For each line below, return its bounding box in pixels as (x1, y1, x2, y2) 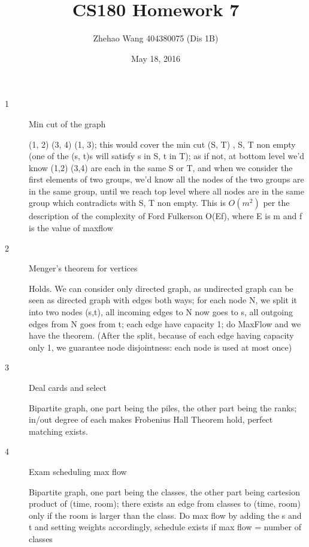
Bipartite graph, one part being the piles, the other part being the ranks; (29, 401, 297, 414)
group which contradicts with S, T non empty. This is (29, 196, 226, 209)
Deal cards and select (29, 381, 107, 393)
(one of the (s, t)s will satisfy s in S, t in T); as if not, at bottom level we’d (29, 150, 305, 162)
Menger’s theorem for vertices (29, 262, 138, 274)
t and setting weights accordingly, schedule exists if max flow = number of (29, 521, 302, 533)
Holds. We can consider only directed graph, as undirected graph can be (29, 282, 293, 294)
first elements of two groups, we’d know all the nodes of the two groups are (29, 173, 304, 186)
